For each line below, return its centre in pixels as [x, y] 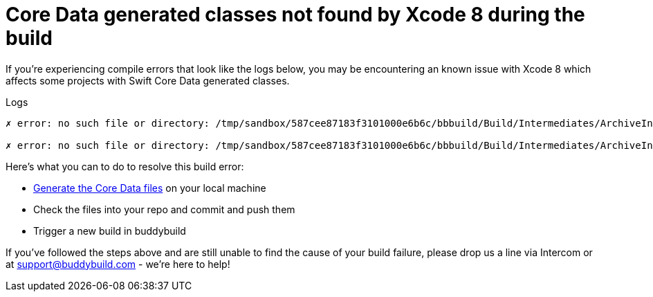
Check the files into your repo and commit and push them [164, 209]
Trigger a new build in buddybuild [110, 231]
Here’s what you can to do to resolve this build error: [125, 166]
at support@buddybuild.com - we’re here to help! [118, 264]
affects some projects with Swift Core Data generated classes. [148, 80]
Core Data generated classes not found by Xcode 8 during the [295, 15]
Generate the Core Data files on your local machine [150, 188]
